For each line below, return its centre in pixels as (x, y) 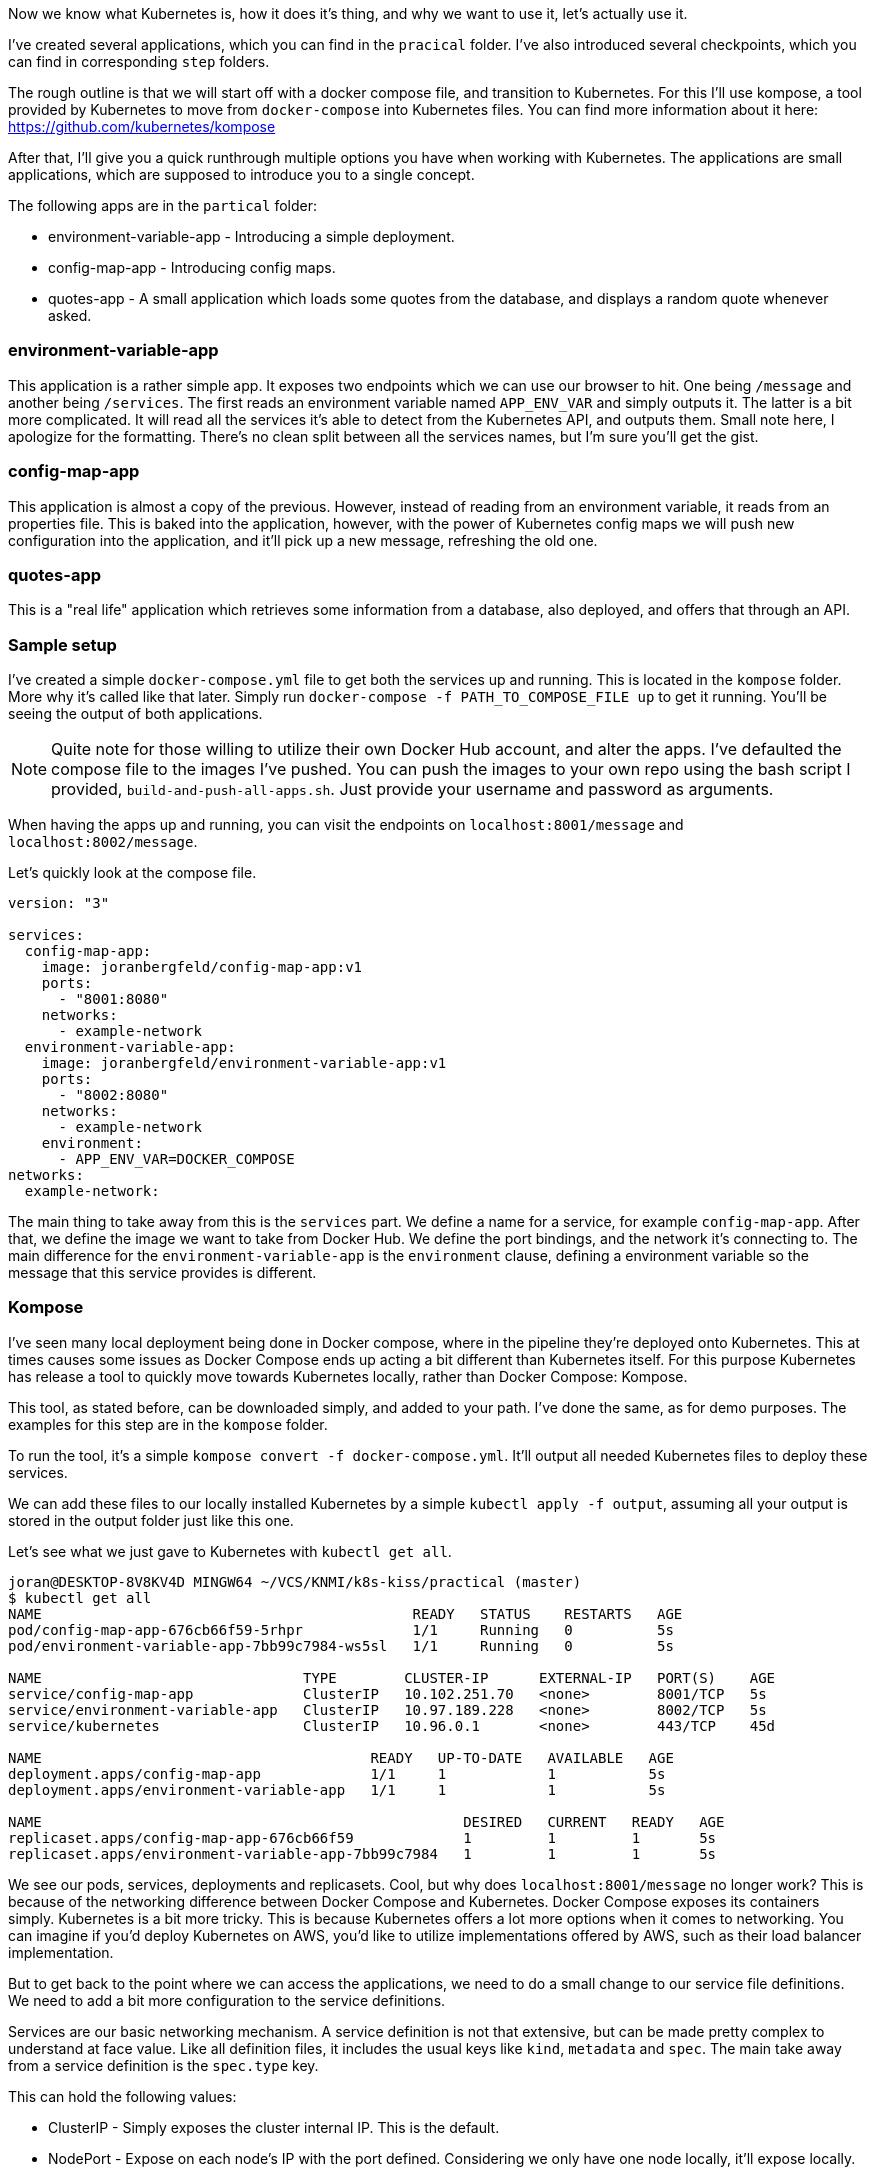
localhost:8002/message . (103, 841)
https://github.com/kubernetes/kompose (142, 126)
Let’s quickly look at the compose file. (132, 872)
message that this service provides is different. (162, 1272)
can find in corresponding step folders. (139, 61)
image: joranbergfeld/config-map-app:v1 (202, 967)
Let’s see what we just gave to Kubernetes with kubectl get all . (230, 1551)
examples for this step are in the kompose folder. (168, 1424)
